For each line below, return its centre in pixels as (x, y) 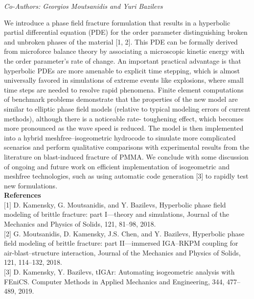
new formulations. (31, 185)
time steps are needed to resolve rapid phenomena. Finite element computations (124, 89)
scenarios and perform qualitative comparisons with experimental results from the (127, 147)
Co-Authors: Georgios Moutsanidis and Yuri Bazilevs (83, 6)
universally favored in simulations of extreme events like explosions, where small (124, 80)
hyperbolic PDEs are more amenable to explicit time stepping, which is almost (122, 70)
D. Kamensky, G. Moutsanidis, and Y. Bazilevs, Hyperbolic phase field (120, 204)
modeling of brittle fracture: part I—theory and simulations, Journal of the (116, 214)
